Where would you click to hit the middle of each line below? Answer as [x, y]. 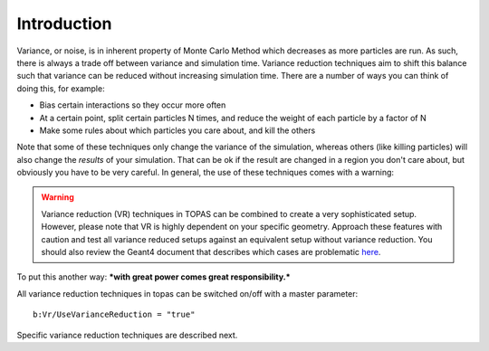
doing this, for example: [61, 88]
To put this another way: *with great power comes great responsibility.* [153, 277]
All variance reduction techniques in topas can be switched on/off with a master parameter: [187, 293]
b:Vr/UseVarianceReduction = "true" [114, 315]
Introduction [64, 24]
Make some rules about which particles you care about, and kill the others [177, 130]
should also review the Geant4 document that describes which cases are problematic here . [211, 252]
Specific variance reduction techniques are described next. [127, 335]
